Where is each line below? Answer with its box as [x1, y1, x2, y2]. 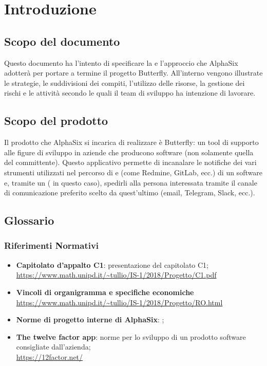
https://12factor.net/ [16, 351, 83, 362]
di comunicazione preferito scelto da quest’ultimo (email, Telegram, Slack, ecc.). [4, 187, 255, 198]
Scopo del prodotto [4, 113, 108, 129]
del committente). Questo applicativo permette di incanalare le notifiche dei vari [4, 157, 257, 168]
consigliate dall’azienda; [16, 341, 91, 352]
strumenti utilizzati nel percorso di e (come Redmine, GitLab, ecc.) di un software [4, 167, 262, 177]
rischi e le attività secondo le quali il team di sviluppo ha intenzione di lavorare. [4, 87, 256, 98]
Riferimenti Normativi [4, 239, 99, 252]
